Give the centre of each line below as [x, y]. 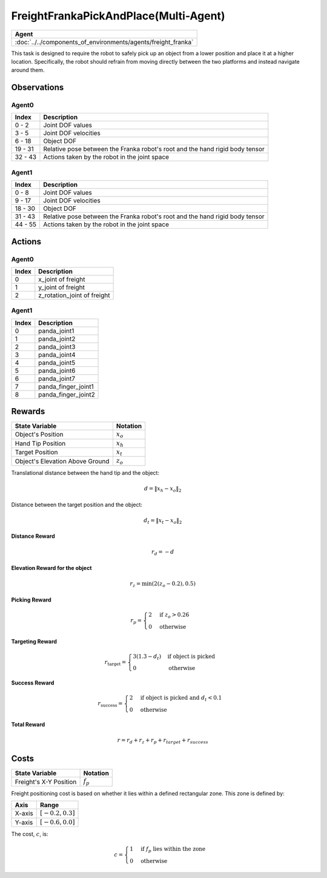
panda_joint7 [57, 378]
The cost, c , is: [30, 834]
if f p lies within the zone [173, 850]
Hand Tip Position [40, 443]
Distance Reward [33, 536]
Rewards [28, 411]
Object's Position [39, 435]
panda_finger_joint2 [67, 394]
